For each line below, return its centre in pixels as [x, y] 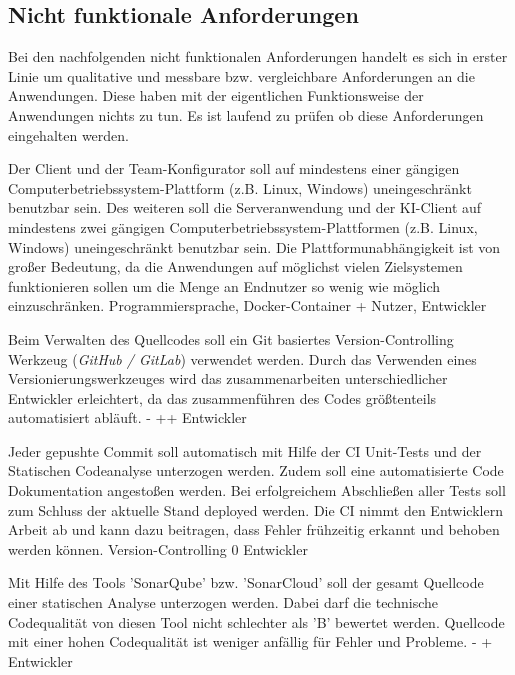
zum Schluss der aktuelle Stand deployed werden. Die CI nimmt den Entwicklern [255, 509]
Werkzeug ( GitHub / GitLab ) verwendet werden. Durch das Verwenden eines [242, 358]
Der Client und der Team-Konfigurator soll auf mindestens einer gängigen [234, 168]
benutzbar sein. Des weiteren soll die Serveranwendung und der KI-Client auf [245, 207]
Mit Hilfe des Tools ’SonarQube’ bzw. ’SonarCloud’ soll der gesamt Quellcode [246, 582]
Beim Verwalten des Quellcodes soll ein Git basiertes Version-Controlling [231, 338]
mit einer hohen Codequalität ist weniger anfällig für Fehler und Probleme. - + [250, 641]
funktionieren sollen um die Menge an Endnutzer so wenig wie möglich [224, 285]
